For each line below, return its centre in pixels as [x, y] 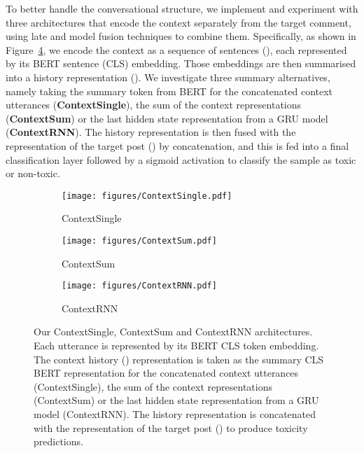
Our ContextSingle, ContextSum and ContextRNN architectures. [173, 332]
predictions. [58, 441]
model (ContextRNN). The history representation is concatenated [175, 414]
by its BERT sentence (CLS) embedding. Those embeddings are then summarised [181, 63]
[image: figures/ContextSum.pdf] [139, 241]
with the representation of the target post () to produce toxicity [171, 427]
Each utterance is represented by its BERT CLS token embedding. [176, 346]
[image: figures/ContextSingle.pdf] [147, 196]
